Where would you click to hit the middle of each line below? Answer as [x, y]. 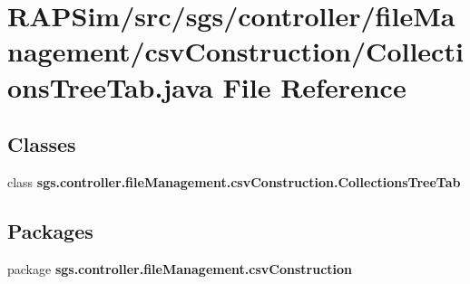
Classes [42, 144]
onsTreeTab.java [110, 86]
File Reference [314, 86]
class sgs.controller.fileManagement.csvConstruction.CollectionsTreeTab [234, 181]
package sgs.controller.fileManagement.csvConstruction [180, 268]
